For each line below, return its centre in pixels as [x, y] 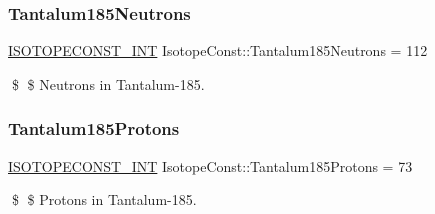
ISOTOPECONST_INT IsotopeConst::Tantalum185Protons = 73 [210, 165]
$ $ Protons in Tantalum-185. [104, 199]
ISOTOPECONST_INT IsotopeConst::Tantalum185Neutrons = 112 [218, 50]
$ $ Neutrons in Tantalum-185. [108, 83]
